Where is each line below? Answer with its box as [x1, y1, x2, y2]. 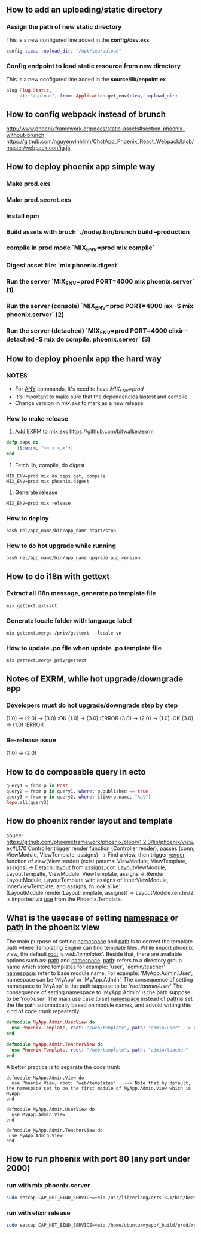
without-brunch [6, 132, 45, 139]
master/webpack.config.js [6, 144, 71, 151]
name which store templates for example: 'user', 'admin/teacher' [6, 963, 166, 971]
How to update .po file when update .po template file [6, 644, 162, 653]
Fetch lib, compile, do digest [14, 461, 85, 468]
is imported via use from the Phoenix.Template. [6, 895, 123, 903]
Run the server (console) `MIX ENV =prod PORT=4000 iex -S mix [6, 301, 193, 311]
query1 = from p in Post [6, 783, 68, 789]
